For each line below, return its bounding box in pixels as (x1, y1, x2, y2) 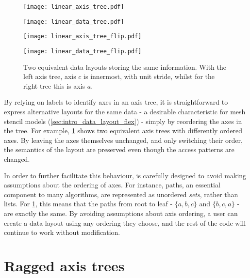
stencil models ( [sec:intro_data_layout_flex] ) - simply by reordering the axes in (4, 116, 242, 126)
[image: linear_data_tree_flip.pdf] (23, 47, 142, 55)
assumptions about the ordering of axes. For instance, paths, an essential (4, 180, 220, 190)
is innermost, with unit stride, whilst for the (83, 71, 215, 81)
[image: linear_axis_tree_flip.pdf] (23, 33, 142, 40)
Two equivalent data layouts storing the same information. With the (23, 62, 226, 72)
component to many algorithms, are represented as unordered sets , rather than (4, 189, 238, 199)
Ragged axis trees (4, 255, 125, 275)
